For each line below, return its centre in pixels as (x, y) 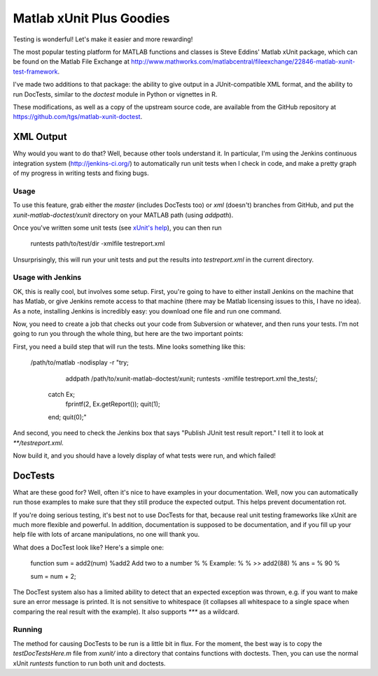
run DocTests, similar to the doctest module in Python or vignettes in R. (115, 94)
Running (28, 630)
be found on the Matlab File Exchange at (71, 62)
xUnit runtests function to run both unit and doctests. (89, 663)
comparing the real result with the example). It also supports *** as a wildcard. (126, 612)
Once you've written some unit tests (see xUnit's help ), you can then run (117, 227)
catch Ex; (61, 394)
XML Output (40, 137)
